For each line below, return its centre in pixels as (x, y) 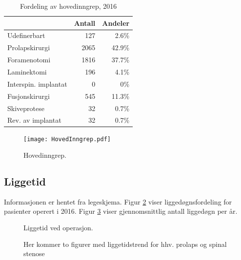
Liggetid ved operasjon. (58, 228)
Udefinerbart (26, 35)
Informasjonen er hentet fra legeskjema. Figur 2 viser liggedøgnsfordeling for (118, 201)
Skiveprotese (26, 108)
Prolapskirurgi (29, 47)
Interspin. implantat (37, 84)
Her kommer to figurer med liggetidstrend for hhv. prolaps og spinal (125, 244)
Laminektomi (27, 71)
